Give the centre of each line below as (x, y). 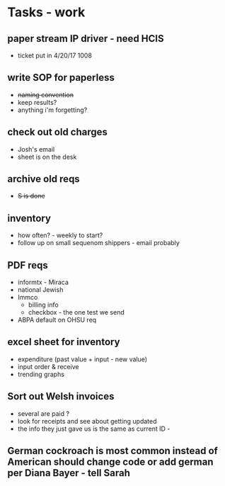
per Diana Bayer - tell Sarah (69, 473)
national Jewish (40, 290)
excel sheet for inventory (64, 342)
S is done (31, 196)
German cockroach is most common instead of (112, 451)
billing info (43, 305)
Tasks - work (46, 12)
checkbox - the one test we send (76, 312)
